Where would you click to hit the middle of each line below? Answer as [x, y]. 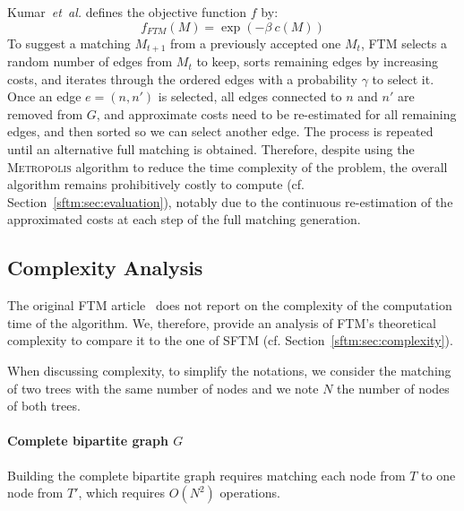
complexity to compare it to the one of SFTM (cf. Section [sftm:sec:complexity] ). [230, 340]
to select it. [403, 78]
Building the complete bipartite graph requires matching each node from [206, 475]
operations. [250, 493]
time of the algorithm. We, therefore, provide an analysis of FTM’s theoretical [222, 322]
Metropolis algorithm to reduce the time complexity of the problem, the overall [228, 166]
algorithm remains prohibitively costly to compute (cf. [156, 184]
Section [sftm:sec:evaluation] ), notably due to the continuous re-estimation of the [230, 201]
